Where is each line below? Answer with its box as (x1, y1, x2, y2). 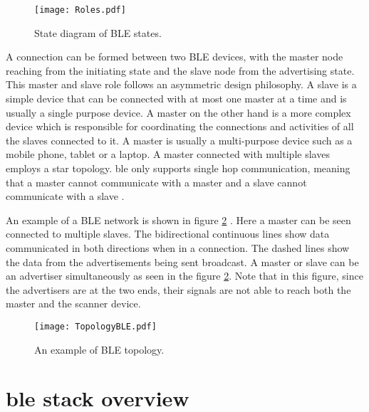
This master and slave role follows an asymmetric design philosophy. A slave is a (6, 77, 357, 92)
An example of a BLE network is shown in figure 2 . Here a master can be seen (6, 212, 351, 227)
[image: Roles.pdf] (34, 5, 126, 15)
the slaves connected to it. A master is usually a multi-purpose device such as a (6, 132, 353, 147)
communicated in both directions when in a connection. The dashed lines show (6, 240, 350, 255)
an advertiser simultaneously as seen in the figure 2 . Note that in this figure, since (6, 268, 363, 283)
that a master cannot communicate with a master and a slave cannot (6, 174, 307, 189)
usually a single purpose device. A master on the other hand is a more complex (6, 105, 351, 120)
